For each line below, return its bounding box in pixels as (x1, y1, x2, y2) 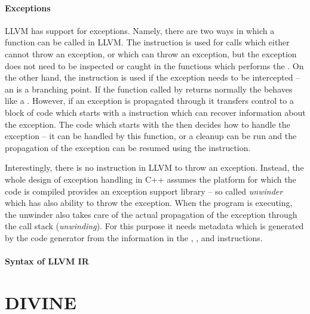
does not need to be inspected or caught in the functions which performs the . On (5, 59, 304, 72)
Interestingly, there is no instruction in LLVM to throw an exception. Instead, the (5, 161, 304, 174)
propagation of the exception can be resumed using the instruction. (5, 141, 251, 153)
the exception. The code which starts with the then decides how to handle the (5, 118, 290, 130)
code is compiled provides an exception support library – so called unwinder (5, 184, 283, 197)
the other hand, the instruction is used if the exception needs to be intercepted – (5, 71, 300, 84)
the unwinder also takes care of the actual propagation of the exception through (5, 208, 297, 220)
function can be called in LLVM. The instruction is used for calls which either (5, 36, 290, 48)
